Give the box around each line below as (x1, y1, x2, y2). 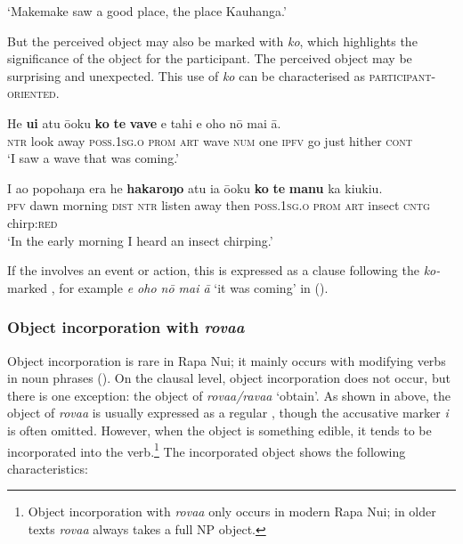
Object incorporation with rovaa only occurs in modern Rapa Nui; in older (28, 502, 436, 521)
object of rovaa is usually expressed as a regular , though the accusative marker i (7, 403, 449, 422)
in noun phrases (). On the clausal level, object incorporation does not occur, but (7, 369, 451, 387)
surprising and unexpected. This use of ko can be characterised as (7, 66, 365, 85)
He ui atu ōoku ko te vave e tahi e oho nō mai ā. (7, 113, 281, 132)
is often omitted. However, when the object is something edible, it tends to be (7, 420, 432, 439)
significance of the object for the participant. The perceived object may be (7, 49, 412, 68)
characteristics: (7, 459, 88, 477)
